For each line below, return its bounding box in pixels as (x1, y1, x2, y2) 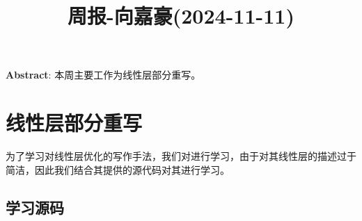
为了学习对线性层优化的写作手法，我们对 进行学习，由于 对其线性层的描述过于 (6, 149, 356, 163)
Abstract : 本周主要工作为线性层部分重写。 (6, 67, 201, 82)
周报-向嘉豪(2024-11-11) (67, 1, 294, 30)
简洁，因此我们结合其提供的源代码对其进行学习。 (6, 162, 230, 177)
